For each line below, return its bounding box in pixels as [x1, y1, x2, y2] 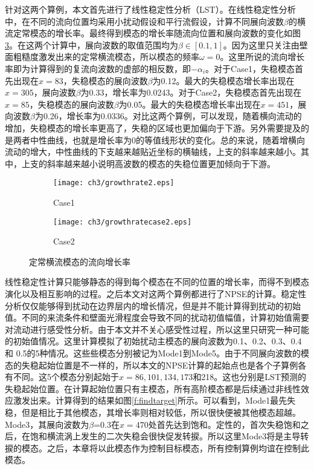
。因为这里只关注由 [223, 38, 300, 51]
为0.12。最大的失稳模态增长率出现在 [152, 74, 295, 87]
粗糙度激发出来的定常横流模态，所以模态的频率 [13, 50, 199, 63]
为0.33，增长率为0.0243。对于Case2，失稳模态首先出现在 [80, 86, 302, 99]
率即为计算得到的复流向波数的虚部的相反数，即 [5, 62, 191, 74]
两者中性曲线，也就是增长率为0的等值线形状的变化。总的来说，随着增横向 [13, 133, 305, 146]
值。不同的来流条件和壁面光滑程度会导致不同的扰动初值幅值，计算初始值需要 [5, 311, 309, 324]
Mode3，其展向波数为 [5, 418, 89, 430]
